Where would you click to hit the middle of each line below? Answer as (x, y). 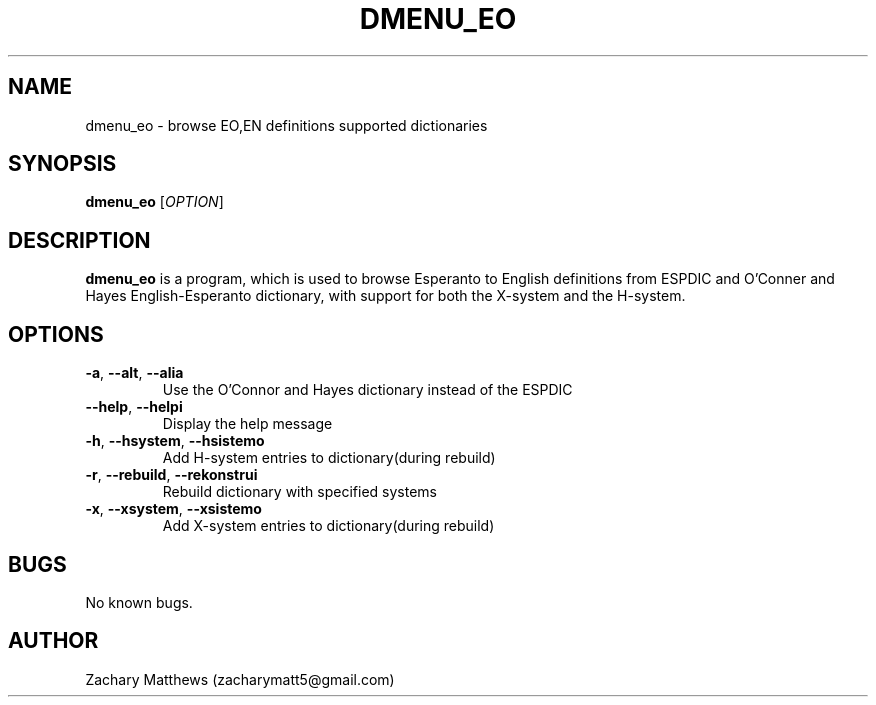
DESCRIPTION (79, 240)
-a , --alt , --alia (134, 373)
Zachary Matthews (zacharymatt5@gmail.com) (240, 679)
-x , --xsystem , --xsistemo (173, 509)
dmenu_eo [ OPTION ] (154, 202)
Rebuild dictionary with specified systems (299, 492)
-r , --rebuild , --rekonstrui (171, 475)
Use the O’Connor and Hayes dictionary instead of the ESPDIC (367, 390)
